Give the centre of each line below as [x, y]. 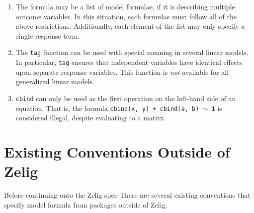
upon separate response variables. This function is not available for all [122, 72]
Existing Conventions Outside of [117, 151]
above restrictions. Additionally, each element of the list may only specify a [130, 26]
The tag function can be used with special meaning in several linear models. [132, 52]
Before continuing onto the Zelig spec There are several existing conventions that [127, 195]
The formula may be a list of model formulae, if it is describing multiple [125, 6]
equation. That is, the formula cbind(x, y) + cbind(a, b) [107, 108]
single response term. [48, 35]
